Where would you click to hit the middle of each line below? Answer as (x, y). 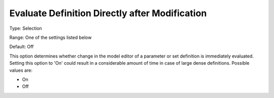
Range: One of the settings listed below (50, 37)
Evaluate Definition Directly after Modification (108, 13)
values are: (21, 70)
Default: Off (22, 47)
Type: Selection (26, 28)
